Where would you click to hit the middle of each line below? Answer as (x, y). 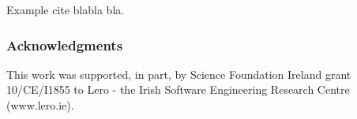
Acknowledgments (65, 45)
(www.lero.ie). (40, 105)
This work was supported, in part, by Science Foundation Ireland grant (179, 74)
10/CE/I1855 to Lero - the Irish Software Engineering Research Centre (178, 89)
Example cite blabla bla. (66, 9)
